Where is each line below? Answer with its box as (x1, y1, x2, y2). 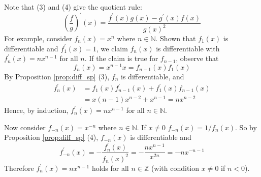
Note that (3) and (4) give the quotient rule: (4, 2, 142, 12)
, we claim (96, 43, 128, 53)
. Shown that (155, 33, 196, 44)
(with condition (151, 162, 200, 173)
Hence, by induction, (4, 105, 69, 115)
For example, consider (4, 33, 72, 44)
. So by (235, 122, 257, 132)
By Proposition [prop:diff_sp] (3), (4, 71, 110, 81)
